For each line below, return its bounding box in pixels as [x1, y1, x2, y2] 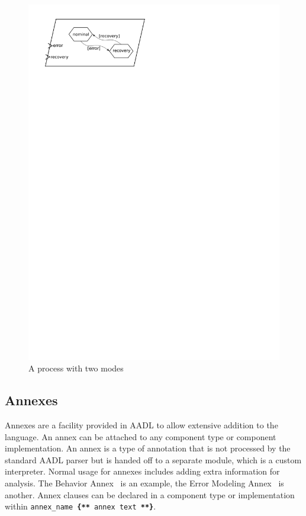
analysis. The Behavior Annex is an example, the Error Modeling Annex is [5, 477, 284, 489]
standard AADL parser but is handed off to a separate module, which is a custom [5, 453, 302, 466]
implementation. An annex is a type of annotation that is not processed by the [5, 442, 291, 454]
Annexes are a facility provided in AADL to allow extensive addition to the [5, 419, 278, 431]
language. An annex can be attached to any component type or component [5, 430, 276, 443]
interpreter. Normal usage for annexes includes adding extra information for [5, 465, 280, 477]
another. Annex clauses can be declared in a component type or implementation [5, 488, 295, 501]
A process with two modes [28, 362, 124, 374]
